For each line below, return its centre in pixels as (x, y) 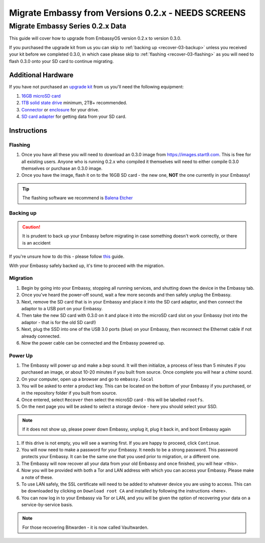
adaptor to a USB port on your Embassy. (62, 308)
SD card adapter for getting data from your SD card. (74, 117)
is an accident (37, 243)
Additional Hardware (41, 75)
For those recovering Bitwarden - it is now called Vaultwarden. (85, 527)
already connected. (41, 336)
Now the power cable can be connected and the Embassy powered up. (93, 343)
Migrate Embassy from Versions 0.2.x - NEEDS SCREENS (127, 13)
